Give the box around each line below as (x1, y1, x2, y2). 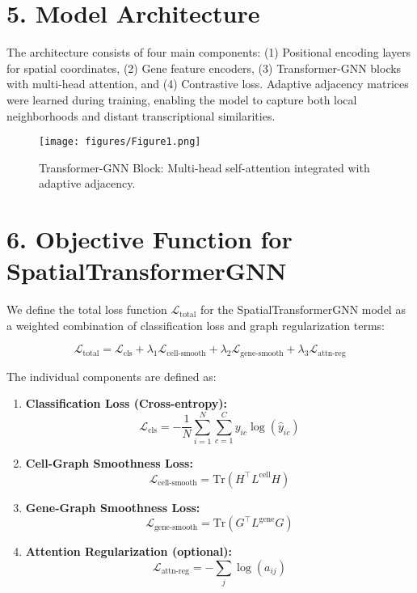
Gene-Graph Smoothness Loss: (25, 498, 200, 515)
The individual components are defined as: (6, 367, 217, 384)
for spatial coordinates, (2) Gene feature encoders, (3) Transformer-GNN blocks (6, 59, 402, 76)
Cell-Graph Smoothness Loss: (25, 455, 193, 472)
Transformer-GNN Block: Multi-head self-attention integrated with (39, 159, 370, 176)
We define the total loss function (6, 301, 167, 318)
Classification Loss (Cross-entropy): (25, 395, 227, 412)
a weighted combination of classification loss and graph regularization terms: (6, 316, 385, 333)
